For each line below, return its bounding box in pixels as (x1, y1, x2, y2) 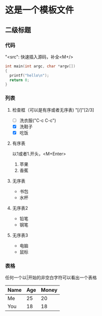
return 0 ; (9, 78, 29, 82)
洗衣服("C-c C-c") (19, 117, 56, 123)
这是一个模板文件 (5, 4, 75, 16)
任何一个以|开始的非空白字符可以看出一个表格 (5, 275, 97, 280)
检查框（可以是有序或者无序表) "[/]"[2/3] (12, 107, 94, 113)
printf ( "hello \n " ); (9, 73, 50, 78)
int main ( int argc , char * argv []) (5, 64, 76, 69)
